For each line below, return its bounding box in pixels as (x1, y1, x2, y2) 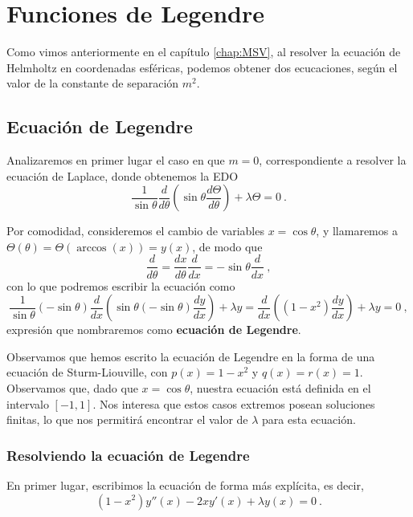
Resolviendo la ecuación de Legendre (6, 445, 250, 465)
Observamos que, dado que (6, 379, 138, 396)
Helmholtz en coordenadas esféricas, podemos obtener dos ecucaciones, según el (6, 59, 398, 75)
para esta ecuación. (262, 411, 356, 428)
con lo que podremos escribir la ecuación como (6, 277, 235, 294)
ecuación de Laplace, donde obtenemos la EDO (6, 167, 239, 184)
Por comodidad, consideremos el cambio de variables (6, 222, 264, 239)
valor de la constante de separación (6, 75, 179, 92)
